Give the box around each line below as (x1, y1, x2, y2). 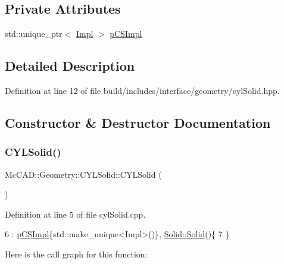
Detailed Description (5, 56, 135, 75)
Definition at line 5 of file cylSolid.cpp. (5, 208, 146, 220)
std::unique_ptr (5, 27, 63, 40)
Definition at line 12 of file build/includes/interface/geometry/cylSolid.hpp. (5, 84, 280, 96)
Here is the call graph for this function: (5, 247, 148, 260)
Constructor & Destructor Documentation (5, 113, 271, 131)
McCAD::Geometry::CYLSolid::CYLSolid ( (5, 168, 162, 180)
